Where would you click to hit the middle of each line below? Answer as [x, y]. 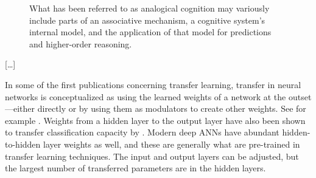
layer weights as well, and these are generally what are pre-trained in [172, 144]
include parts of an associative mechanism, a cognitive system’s [147, 20]
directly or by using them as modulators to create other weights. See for [172, 108]
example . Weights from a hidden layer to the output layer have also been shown [155, 120]
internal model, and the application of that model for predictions [150, 32]
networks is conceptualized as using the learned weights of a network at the [146, 96]
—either [20, 108]
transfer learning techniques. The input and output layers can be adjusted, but [152, 156]
